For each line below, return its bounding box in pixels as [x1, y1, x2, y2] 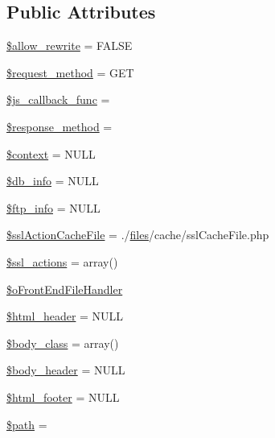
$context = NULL [6, 145, 96, 162]
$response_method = [6, 118, 113, 134]
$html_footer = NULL [6, 388, 120, 405]
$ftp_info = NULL [6, 199, 101, 216]
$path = [6, 415, 47, 432]
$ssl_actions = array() [6, 253, 118, 270]
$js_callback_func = [6, 91, 110, 108]
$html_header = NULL [6, 308, 124, 324]
